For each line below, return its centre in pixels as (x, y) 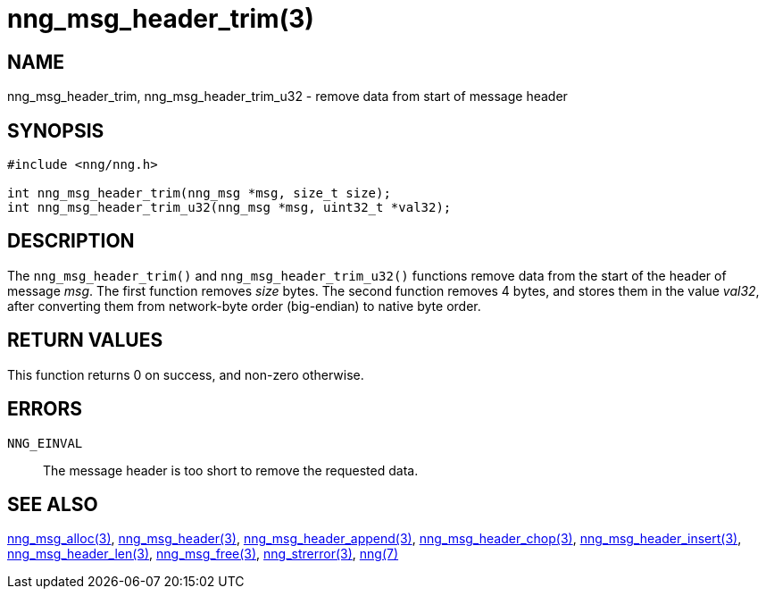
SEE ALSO (53, 504)
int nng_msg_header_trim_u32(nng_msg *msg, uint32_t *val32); (229, 208)
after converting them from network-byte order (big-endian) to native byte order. (244, 306)
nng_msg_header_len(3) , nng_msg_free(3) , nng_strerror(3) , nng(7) (203, 554)
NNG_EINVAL (45, 443)
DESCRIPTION (71, 241)
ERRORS (45, 409)
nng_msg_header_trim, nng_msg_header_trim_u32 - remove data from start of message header (287, 97)
